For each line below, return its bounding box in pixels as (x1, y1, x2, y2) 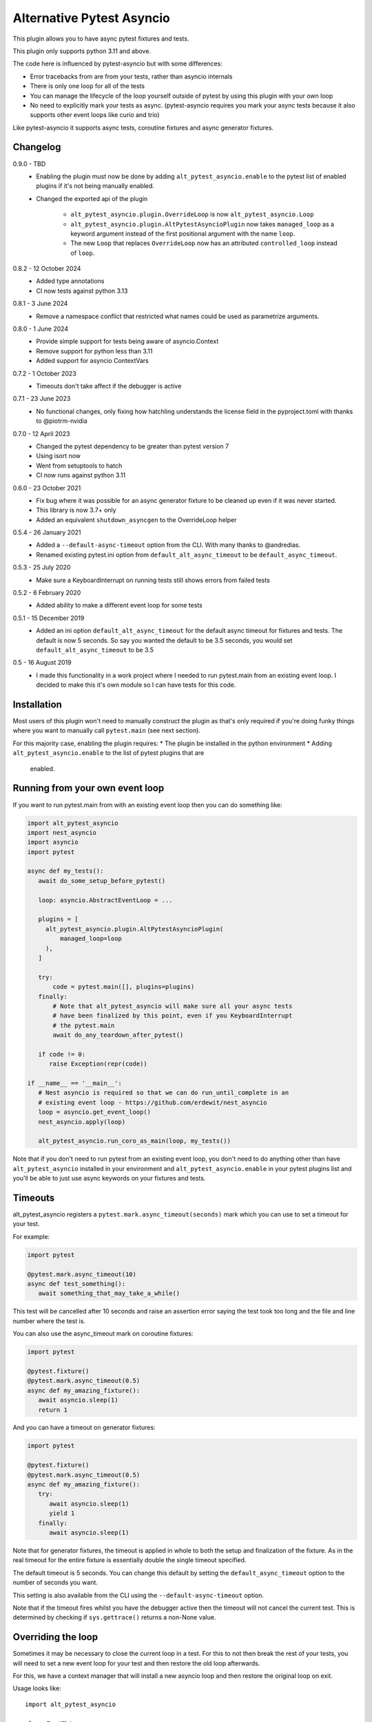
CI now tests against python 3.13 (36, 287, 128, 295)
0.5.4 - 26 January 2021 (12, 528, 81, 537)
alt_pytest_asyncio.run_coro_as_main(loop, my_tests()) (38, 1137, 231, 1145)
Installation (12, 698, 62, 710)
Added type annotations (36, 277, 105, 285)
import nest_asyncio (27, 829, 96, 836)
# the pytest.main (52, 1021, 115, 1029)
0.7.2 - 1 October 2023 (12, 369, 77, 377)
